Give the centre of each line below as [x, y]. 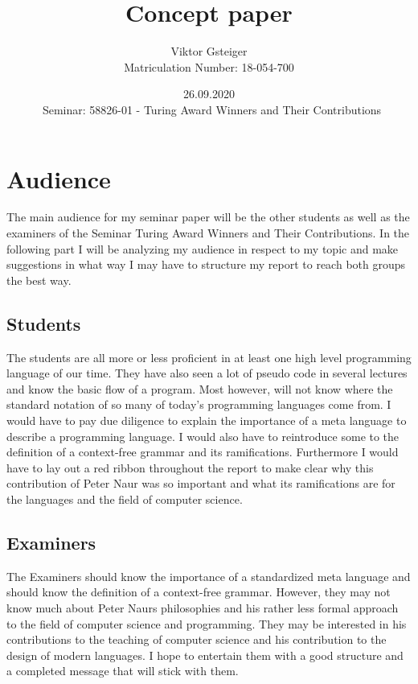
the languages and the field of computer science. [125, 499]
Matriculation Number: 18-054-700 [209, 66]
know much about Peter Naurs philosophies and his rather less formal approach [203, 607]
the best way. [39, 280]
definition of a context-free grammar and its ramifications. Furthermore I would [203, 452]
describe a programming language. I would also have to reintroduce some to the [203, 436]
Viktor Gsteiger [209, 51]
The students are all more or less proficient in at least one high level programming [209, 357]
